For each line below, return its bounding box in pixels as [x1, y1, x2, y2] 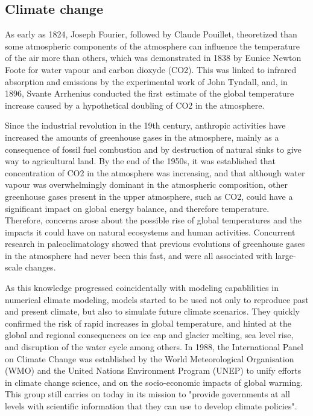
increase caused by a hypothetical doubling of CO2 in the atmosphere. [5, 98, 265, 111]
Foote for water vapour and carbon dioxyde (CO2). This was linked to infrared [5, 63, 297, 75]
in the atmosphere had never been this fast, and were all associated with [5, 249, 273, 261]
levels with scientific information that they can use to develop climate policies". [5, 400, 297, 412]
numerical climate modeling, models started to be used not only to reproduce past [5, 293, 309, 306]
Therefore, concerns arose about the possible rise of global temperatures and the [5, 214, 302, 226]
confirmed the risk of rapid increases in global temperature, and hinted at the [5, 316, 291, 329]
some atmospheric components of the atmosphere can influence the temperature [5, 39, 300, 52]
